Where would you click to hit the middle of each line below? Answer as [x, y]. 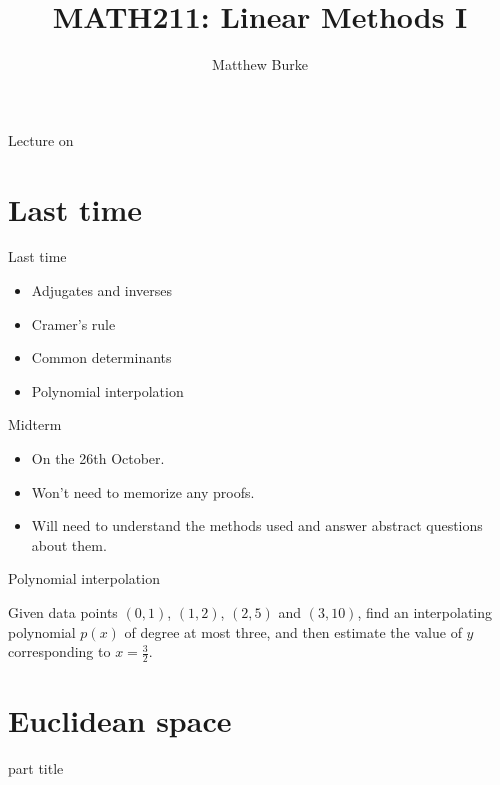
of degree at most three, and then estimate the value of [293, 631]
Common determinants [101, 357]
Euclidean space [120, 720]
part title [36, 768]
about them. [69, 544]
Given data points [63, 611]
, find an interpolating [425, 611]
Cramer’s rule [73, 323]
